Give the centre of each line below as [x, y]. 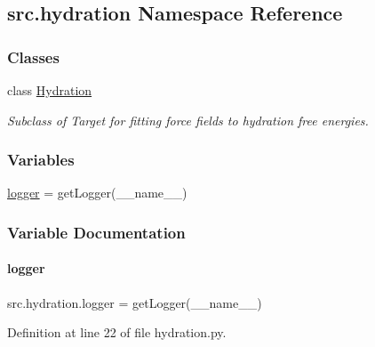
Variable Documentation [96, 232]
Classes [33, 56]
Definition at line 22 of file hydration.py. [117, 332]
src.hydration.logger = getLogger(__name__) [135, 302]
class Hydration [50, 90]
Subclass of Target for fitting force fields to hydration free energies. [188, 120]
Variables [41, 160]
